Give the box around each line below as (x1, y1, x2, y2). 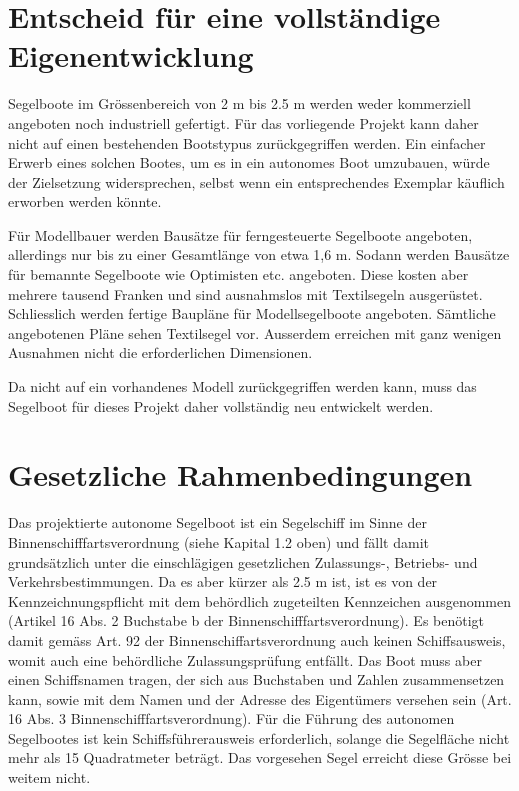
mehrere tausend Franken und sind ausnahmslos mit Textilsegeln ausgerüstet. (8, 283, 483, 304)
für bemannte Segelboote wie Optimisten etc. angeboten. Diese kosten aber (8, 264, 469, 285)
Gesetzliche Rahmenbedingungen (8, 454, 473, 495)
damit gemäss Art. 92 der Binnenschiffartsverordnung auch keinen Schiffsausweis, (8, 629, 506, 650)
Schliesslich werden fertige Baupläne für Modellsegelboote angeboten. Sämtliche (8, 303, 496, 324)
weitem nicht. (8, 767, 91, 788)
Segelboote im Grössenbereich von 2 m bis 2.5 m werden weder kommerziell (8, 93, 471, 114)
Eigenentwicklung (8, 35, 254, 76)
